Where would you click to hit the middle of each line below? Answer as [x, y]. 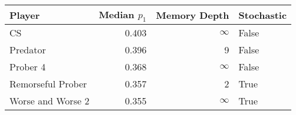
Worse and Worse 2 [50, 101]
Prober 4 [28, 67]
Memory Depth [193, 15]
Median [116, 14]
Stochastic [263, 15]
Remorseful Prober [48, 84]
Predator [28, 50]
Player [25, 15]
